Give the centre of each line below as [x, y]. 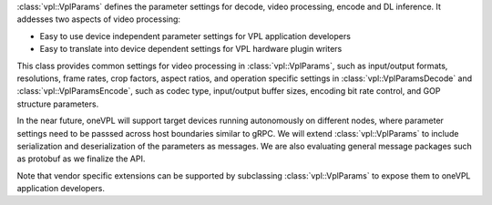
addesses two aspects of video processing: [99, 19]
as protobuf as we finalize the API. [81, 159]
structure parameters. [58, 104]
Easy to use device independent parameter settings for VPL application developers [195, 36]
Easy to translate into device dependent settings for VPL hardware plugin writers [191, 49]
